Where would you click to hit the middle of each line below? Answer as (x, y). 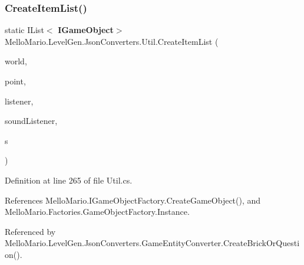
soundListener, (31, 121)
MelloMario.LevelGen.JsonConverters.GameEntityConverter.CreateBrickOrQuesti (152, 243)
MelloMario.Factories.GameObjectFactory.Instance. (97, 212)
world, (16, 61)
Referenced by (30, 231)
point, (15, 81)
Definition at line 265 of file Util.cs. (69, 180)
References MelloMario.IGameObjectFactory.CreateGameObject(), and (133, 200)
